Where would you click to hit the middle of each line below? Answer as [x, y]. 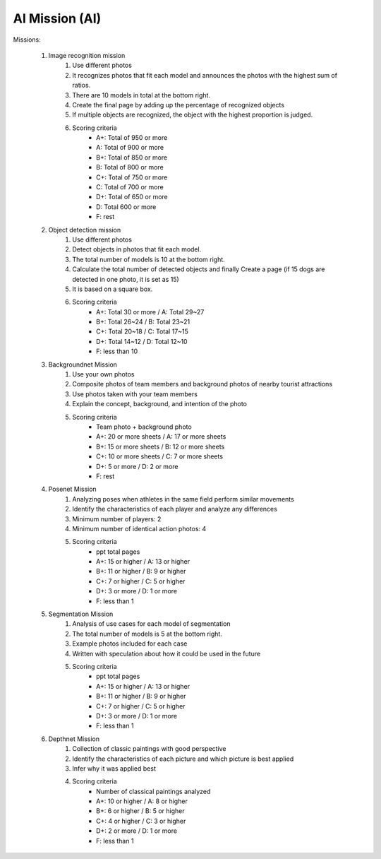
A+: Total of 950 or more [132, 138]
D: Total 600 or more [126, 207]
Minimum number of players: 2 [117, 519]
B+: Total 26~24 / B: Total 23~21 [143, 322]
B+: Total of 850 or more [132, 157]
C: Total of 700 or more [130, 187]
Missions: [27, 40]
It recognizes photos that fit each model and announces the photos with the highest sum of [205, 75]
